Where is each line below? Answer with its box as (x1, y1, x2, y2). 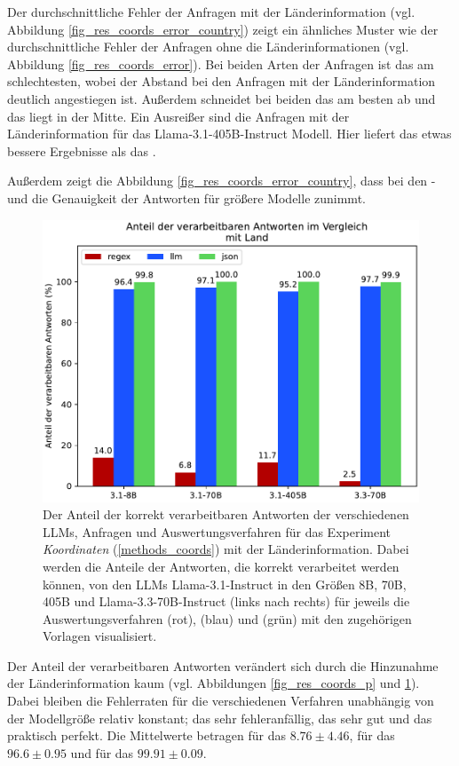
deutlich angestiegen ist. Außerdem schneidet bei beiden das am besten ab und (7, 89, 436, 107)
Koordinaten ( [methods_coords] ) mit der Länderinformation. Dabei (43, 540, 409, 558)
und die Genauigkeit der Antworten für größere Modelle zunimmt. (7, 188, 366, 207)
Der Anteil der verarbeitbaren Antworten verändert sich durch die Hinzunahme (7, 656, 439, 675)
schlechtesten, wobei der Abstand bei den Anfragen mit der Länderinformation (7, 72, 436, 91)
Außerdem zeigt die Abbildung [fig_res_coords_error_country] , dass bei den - (7, 171, 436, 190)
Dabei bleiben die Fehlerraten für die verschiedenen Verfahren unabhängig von (7, 691, 434, 710)
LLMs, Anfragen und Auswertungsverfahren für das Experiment (43, 522, 392, 541)
